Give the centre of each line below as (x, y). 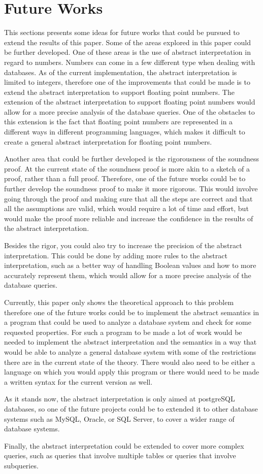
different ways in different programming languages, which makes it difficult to (125, 132)
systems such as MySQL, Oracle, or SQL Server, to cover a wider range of (119, 418)
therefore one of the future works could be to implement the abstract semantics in (132, 312)
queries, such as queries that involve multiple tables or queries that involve (120, 455)
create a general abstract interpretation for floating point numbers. (108, 141)
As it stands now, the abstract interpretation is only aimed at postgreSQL (120, 399)
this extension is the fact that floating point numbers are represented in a (119, 122)
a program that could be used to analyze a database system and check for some (128, 322)
